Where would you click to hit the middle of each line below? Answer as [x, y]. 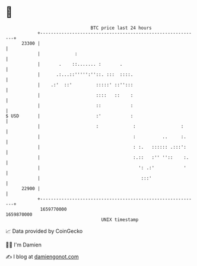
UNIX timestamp [120, 219]
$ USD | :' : [69, 116]
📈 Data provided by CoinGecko [44, 231]
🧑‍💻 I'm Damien [24, 245]
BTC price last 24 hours [121, 28]
